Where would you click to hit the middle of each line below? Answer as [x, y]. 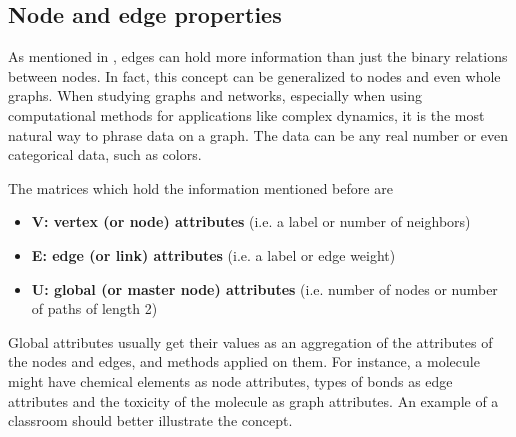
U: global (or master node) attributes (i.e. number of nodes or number [264, 288]
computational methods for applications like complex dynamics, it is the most [246, 114]
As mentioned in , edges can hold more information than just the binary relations [258, 56]
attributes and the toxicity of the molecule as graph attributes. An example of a [253, 400]
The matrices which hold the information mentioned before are [200, 187]
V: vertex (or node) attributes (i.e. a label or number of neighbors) [251, 221]
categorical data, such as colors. [105, 154]
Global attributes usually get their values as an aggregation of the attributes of [250, 341]
